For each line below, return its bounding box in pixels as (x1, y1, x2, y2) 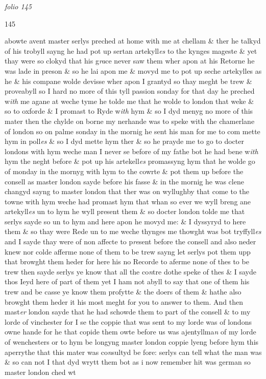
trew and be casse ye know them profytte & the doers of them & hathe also (5, 286, 241, 297)
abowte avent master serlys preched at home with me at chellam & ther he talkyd (5, 35, 261, 46)
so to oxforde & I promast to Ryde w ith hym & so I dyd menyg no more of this (5, 106, 253, 116)
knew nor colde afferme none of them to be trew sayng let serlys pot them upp (5, 246, 251, 257)
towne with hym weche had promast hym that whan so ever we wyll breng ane (5, 196, 251, 206)
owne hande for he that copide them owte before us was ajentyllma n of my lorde (5, 326, 256, 337)
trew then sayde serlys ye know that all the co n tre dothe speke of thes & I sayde (5, 266, 256, 277)
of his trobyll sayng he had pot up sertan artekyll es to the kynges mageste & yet (5, 45, 257, 56)
